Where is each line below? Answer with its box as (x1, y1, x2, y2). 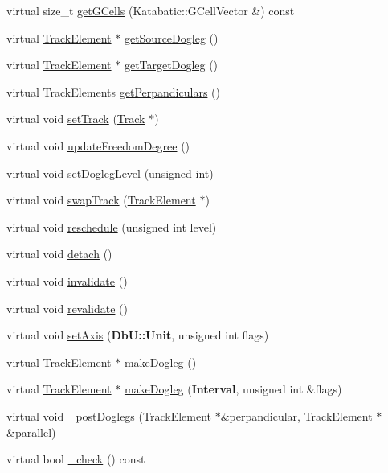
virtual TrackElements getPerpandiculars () (6, 83, 220, 100)
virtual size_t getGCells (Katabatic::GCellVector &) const (6, 2, 295, 19)
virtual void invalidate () (6, 272, 128, 289)
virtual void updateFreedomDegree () (6, 137, 190, 154)
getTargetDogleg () (124, 56, 219, 73)
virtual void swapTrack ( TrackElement (6, 191, 196, 208)
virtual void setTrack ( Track (6, 110, 145, 127)
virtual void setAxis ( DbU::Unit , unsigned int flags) (6, 327, 269, 343)
